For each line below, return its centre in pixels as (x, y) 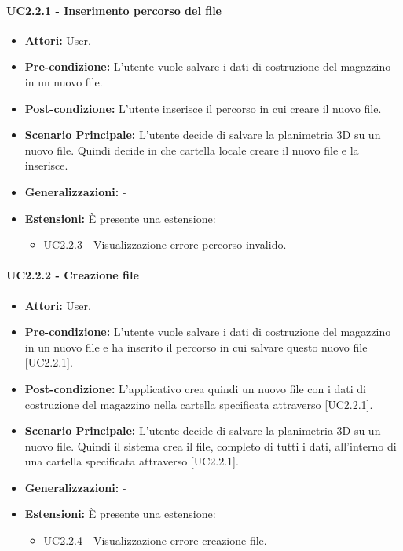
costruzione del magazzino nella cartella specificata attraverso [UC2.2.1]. (199, 404)
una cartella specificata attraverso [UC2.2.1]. (132, 461)
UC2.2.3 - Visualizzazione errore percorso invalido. (165, 244)
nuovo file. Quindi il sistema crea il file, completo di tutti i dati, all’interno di (211, 445)
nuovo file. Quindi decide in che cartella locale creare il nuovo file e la (192, 150)
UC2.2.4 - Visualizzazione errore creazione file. (155, 540)
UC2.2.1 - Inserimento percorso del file (114, 10)
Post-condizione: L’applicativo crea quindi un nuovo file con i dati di (195, 388)
